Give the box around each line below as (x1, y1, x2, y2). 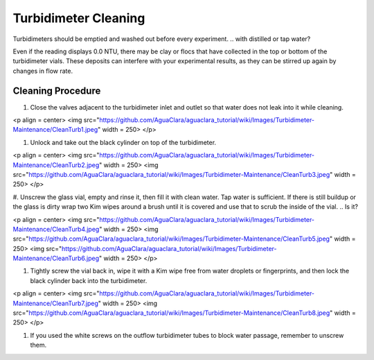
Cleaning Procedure (12, 85, 101, 96)
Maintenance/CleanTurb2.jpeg (12, 160, 100, 169)
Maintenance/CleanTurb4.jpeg (12, 225, 100, 233)
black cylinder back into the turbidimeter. (30, 276, 148, 284)
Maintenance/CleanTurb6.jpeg (12, 254, 100, 263)
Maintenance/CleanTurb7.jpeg (12, 299, 98, 307)
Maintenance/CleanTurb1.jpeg (12, 126, 98, 134)
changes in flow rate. (12, 67, 73, 75)
